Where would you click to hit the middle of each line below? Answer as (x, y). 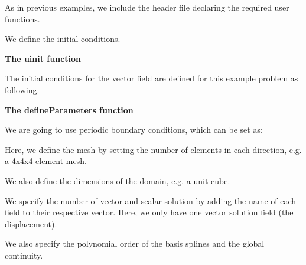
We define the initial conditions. (63, 39)
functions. (22, 19)
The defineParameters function (69, 109)
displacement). (31, 223)
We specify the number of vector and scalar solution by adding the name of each (151, 200)
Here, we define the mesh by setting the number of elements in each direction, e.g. (153, 149)
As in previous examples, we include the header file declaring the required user (147, 7)
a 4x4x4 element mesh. (46, 161)
